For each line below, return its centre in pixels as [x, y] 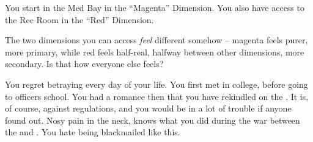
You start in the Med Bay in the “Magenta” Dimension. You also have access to [155, 7]
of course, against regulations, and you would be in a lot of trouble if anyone [148, 108]
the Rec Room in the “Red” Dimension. [79, 19]
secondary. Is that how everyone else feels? [84, 64]
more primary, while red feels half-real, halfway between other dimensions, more [155, 51]
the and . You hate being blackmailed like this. [93, 132]
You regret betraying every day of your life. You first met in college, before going [156, 84]
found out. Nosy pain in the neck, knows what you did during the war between [153, 120]
